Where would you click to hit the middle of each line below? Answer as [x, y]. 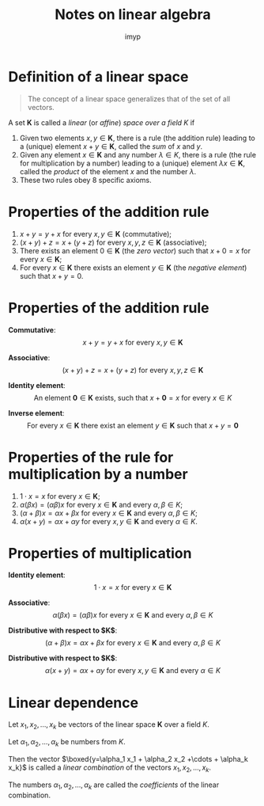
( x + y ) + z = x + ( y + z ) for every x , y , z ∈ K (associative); [113, 242]
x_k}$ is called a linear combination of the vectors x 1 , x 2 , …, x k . [110, 768]
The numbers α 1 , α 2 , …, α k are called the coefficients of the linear [114, 785]
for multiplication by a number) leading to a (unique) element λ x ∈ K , [132, 163]
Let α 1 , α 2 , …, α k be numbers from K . [67, 743]
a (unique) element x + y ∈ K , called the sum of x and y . [111, 146]
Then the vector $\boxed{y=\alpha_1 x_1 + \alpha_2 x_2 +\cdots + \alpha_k [128, 758]
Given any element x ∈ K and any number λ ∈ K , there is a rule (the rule [138, 154]
